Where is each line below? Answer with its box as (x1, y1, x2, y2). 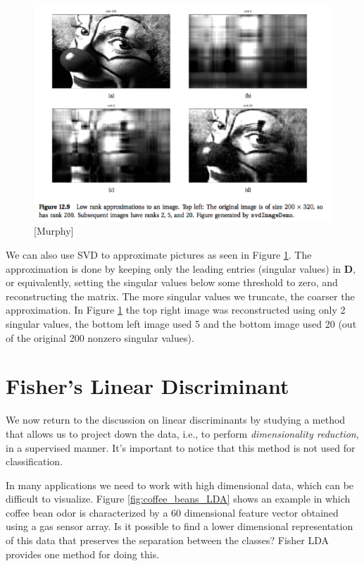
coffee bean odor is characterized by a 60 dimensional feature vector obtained (6, 505, 339, 519)
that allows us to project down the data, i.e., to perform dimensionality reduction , (6, 426, 359, 441)
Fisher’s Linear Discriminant (6, 371, 289, 400)
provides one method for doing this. (6, 546, 160, 561)
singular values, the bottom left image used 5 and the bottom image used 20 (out (6, 316, 357, 331)
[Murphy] (34, 223, 74, 238)
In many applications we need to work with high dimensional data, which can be (6, 477, 354, 492)
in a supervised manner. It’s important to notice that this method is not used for (6, 440, 356, 455)
